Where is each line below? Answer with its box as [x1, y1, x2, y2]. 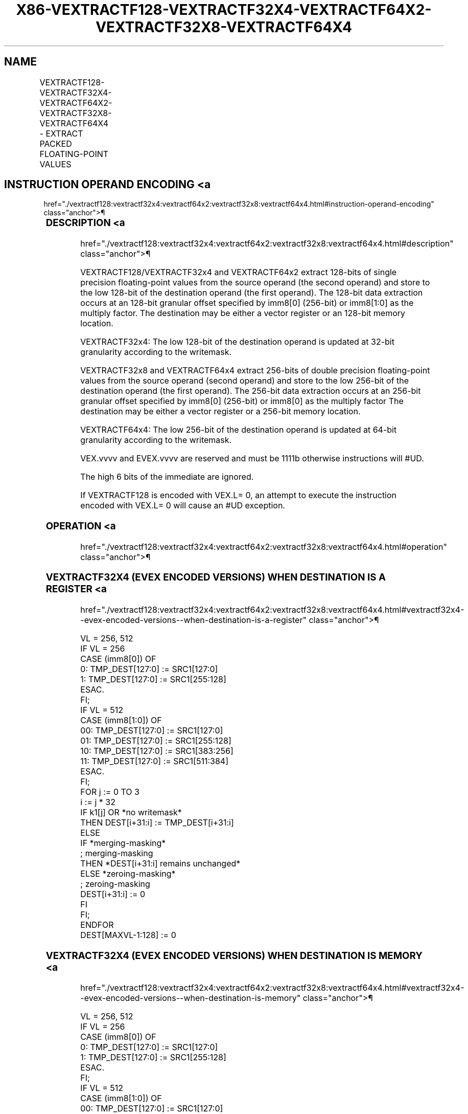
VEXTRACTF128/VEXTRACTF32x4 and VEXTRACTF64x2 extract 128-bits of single [80, 267, 397, 278]
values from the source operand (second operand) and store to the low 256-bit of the [80, 375, 409, 386]
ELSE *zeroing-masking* [80, 868, 176, 879]
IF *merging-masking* [80, 838, 166, 849]
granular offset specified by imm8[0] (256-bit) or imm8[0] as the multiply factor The [80, 396, 404, 407]
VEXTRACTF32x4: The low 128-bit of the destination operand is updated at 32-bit [80, 337, 394, 347]
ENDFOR [80, 920, 114, 930]
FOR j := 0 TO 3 [80, 787, 139, 797]
